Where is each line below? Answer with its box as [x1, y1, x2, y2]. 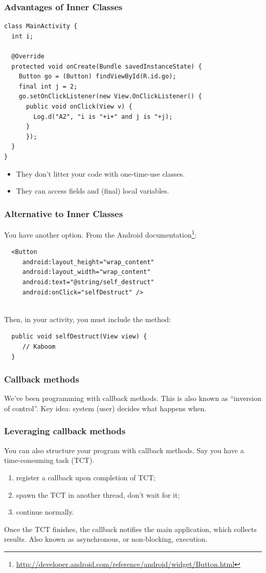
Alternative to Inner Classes [4, 207, 123, 220]
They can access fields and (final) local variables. [16, 185, 169, 196]
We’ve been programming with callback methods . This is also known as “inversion [4, 393, 262, 404]
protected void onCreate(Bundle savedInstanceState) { [11, 62, 202, 70]
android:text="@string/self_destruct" [22, 278, 154, 286]
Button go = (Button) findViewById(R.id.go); [18, 73, 176, 80]
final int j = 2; [18, 82, 78, 90]
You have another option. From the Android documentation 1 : [4, 227, 197, 240]
